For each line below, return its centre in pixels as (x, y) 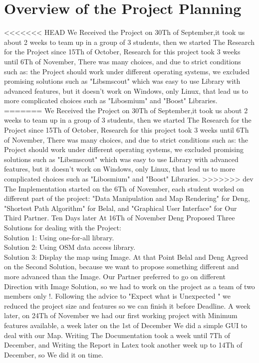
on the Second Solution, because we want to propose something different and (122, 267)
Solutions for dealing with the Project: (63, 227)
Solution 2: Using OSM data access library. (70, 247)
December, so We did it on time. (54, 354)
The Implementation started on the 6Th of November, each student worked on (124, 188)
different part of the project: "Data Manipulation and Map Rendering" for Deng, (127, 198)
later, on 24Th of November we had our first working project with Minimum (121, 315)
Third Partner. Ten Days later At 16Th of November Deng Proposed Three (120, 218)
